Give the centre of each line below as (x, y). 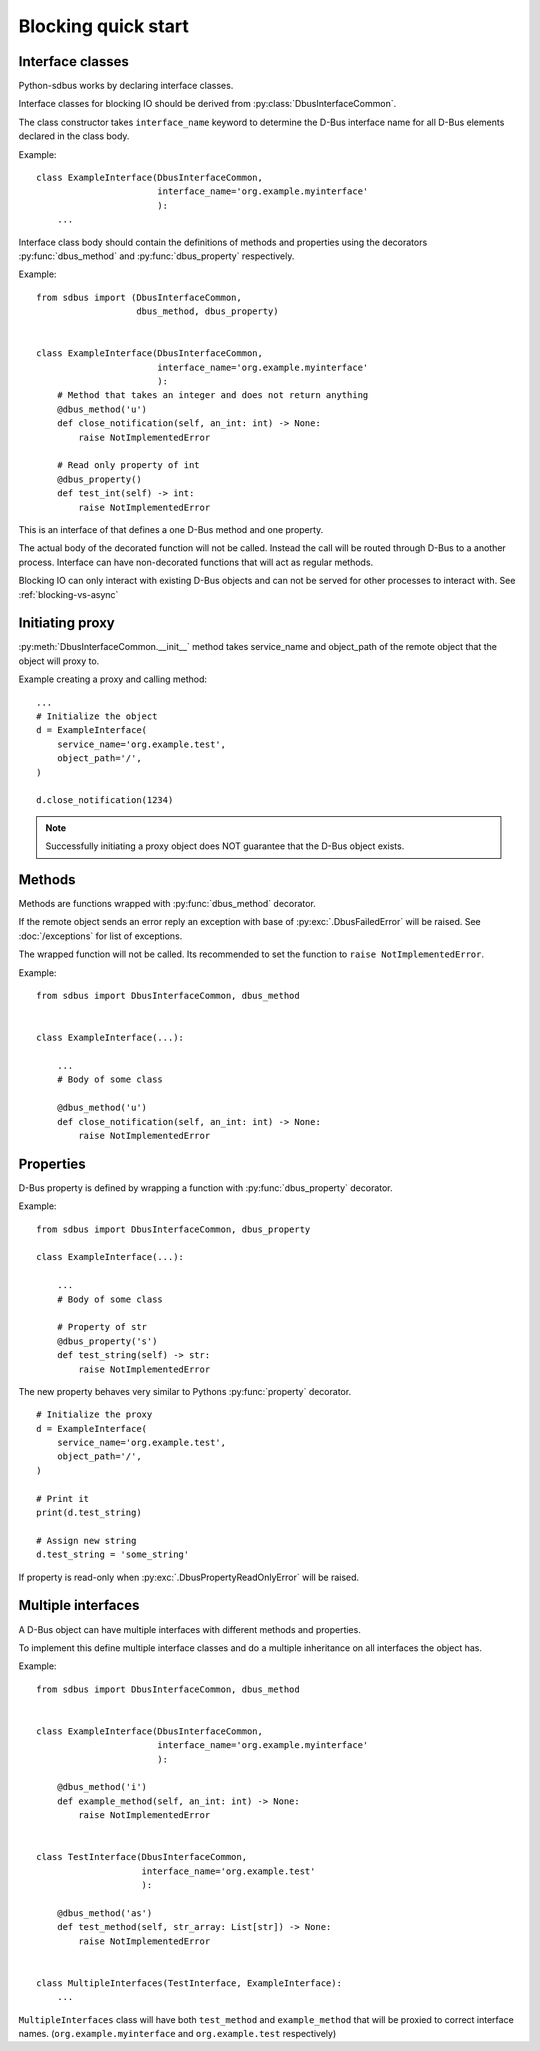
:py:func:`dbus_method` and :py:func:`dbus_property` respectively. (156, 256)
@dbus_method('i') (102, 1787)
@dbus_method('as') (104, 1913)
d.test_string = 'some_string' (113, 1554)
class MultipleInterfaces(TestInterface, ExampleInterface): (189, 1983)
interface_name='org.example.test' (228, 1871)
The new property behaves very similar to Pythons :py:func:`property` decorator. (185, 1391)
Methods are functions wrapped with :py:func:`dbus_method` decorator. (167, 904)
